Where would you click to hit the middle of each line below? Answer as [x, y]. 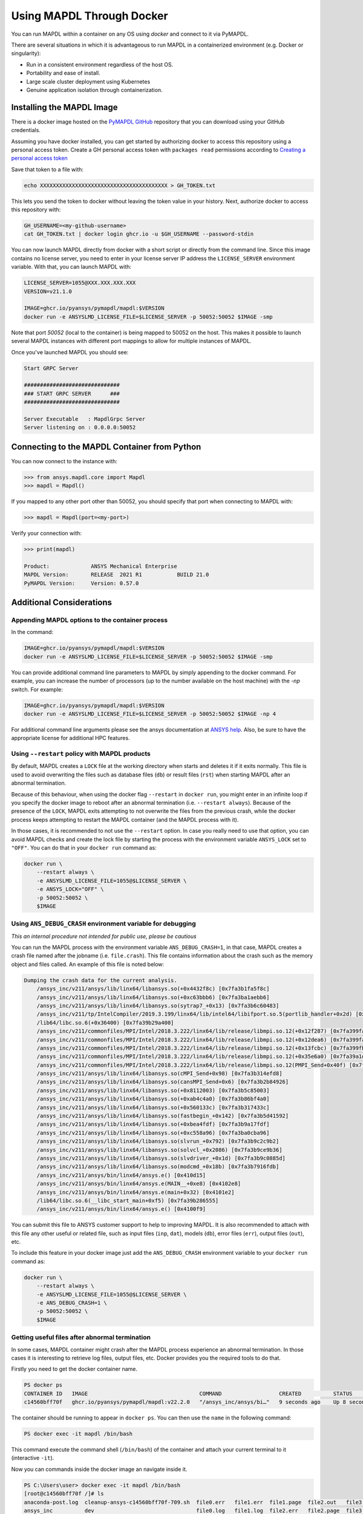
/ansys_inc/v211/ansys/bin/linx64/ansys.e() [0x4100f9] [121, 1209]
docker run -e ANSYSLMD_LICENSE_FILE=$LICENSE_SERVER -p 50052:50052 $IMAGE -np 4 [150, 714]
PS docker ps [43, 1385]
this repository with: [36, 210]
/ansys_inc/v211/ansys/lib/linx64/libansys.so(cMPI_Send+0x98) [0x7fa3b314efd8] [159, 1074]
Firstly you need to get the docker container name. [74, 1369]
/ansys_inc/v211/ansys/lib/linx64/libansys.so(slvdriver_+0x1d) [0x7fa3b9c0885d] [161, 1158]
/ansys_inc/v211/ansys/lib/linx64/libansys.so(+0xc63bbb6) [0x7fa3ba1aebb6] [153, 997]
